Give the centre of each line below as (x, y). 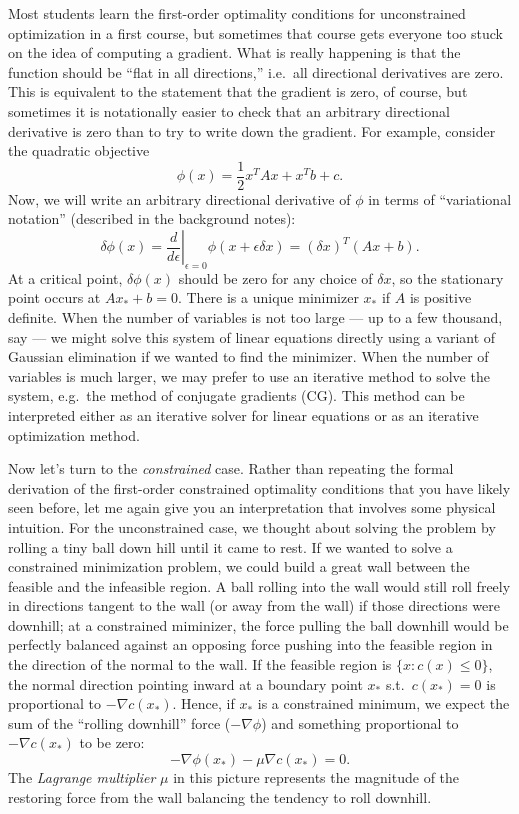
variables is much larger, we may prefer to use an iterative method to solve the (249, 375)
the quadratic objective (79, 150)
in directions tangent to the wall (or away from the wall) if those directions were (254, 605)
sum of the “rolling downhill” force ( (119, 722)
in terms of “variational (440, 198)
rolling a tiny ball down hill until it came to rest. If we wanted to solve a (230, 546)
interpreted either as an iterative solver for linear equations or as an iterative (243, 414)
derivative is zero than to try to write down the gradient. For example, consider (252, 130)
